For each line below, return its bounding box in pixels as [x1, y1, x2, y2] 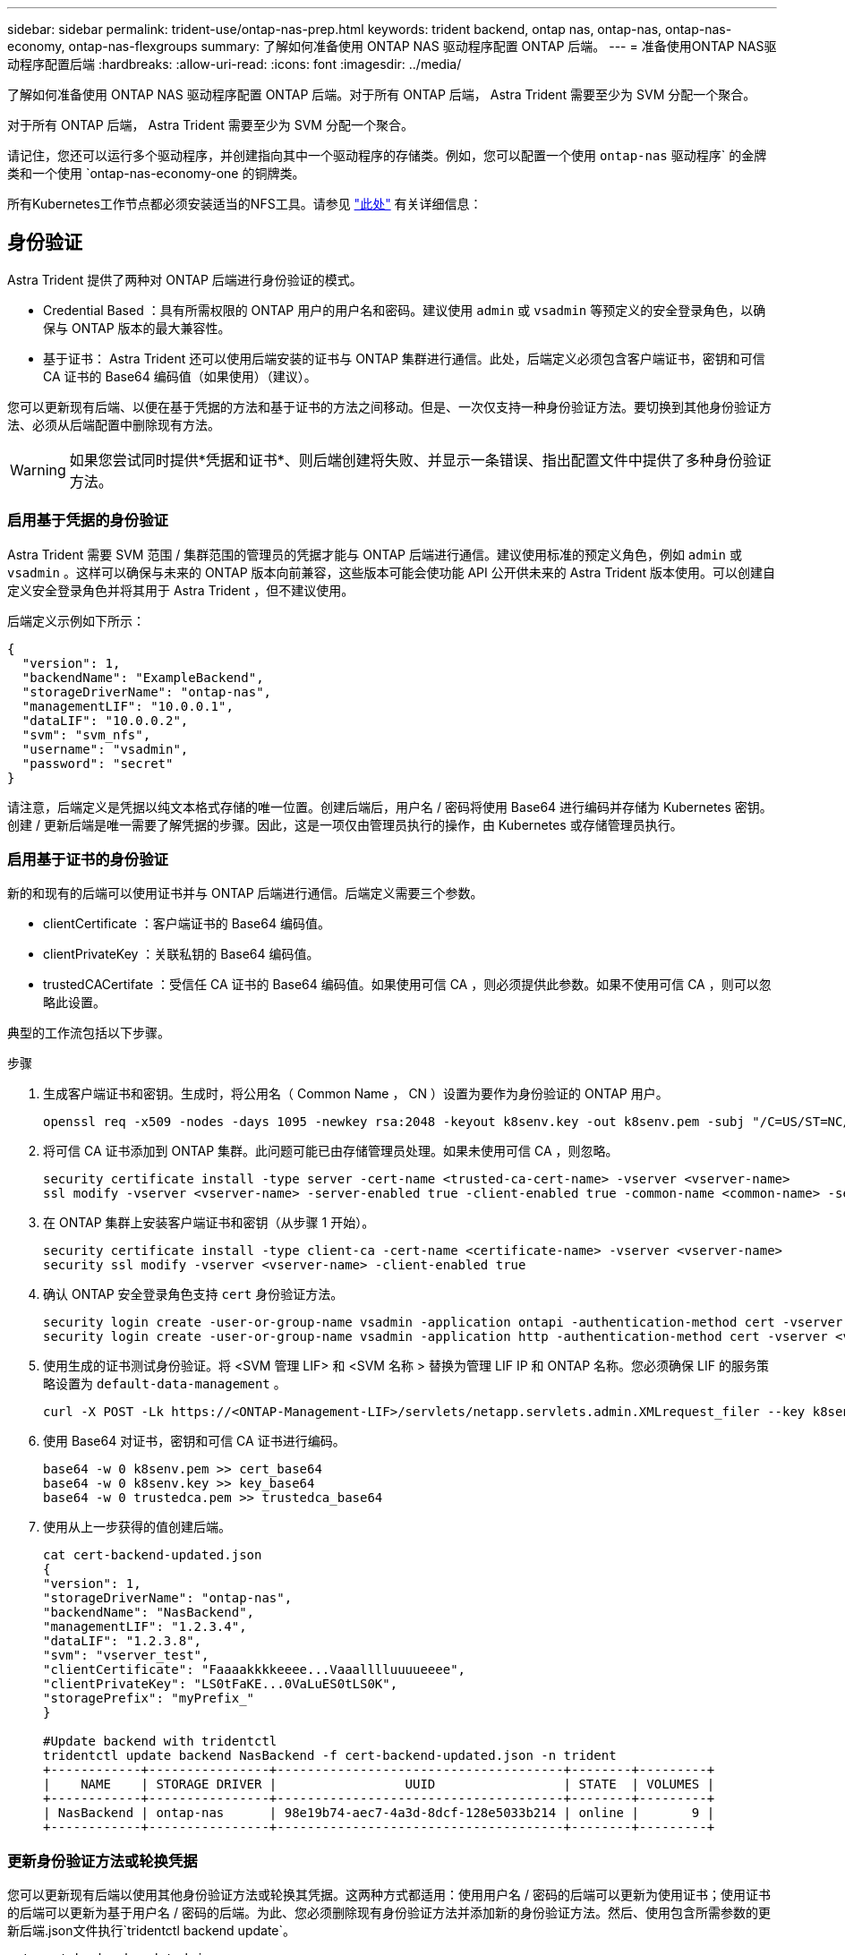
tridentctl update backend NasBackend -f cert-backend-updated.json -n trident [43, 1748, 617, 1763]
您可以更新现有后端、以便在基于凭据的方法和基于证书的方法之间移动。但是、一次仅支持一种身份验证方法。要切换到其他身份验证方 [7, 398, 772, 414]
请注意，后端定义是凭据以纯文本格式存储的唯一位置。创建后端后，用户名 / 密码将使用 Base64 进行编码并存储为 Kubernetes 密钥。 [7, 798, 772, 815]
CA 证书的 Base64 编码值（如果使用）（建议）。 [43, 368, 317, 384]
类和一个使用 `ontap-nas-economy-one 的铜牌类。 [7, 166, 305, 181]
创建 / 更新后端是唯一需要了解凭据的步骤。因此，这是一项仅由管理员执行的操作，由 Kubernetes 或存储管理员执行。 [7, 816, 683, 832]
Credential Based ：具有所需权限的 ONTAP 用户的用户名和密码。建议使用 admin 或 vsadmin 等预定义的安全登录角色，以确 [43, 302, 766, 318]
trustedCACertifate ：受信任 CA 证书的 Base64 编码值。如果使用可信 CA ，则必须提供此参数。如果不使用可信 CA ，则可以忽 [43, 977, 772, 993]
